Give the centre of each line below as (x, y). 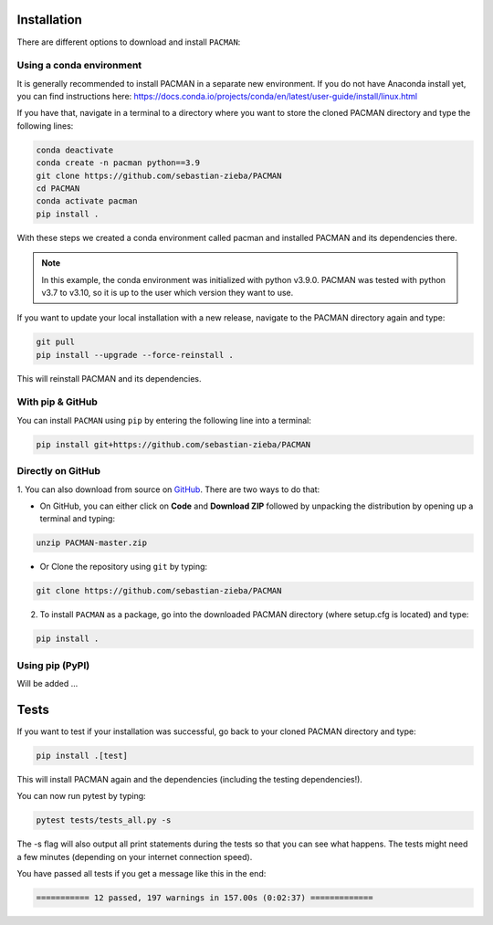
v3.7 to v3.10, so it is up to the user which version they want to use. (168, 292)
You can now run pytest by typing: (81, 796)
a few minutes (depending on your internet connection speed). (135, 857)
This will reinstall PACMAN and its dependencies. (109, 378)
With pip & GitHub (57, 402)
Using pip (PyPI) (53, 665)
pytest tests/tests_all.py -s (104, 820)
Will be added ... (47, 683)
